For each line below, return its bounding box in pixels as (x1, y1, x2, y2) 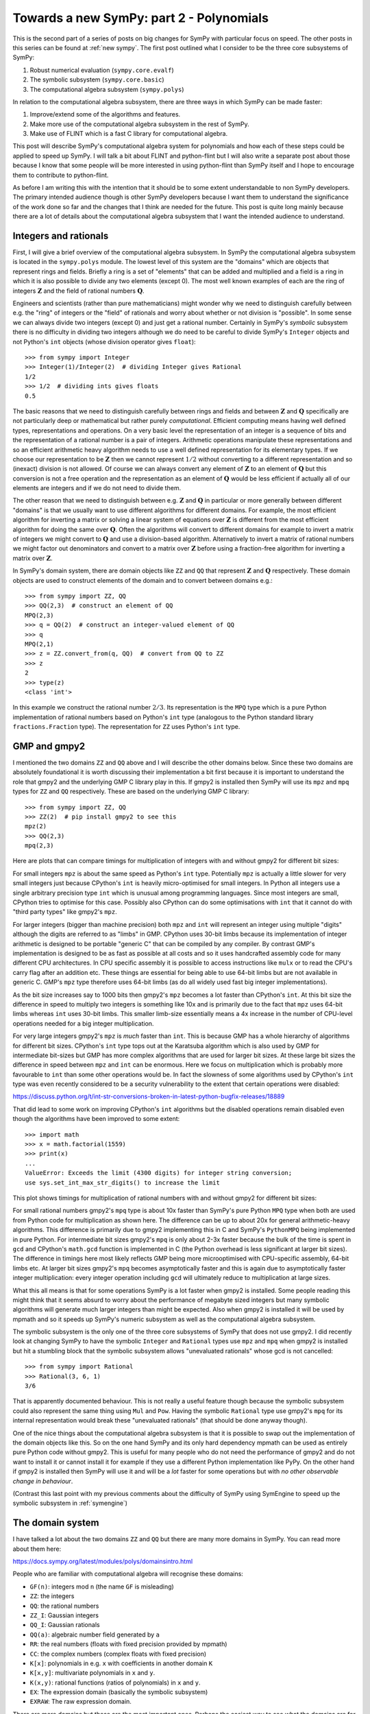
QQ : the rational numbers (29, 1602, 99, 1610)
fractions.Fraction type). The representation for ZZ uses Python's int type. (12, 723, 241, 731)
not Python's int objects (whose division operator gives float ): (12, 337, 196, 346)
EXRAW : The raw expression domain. (29, 1698, 132, 1706)
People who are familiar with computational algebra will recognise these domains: (12, 1570, 243, 1578)
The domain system (12, 1517, 99, 1529)
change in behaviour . (12, 1477, 73, 1485)
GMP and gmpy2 (12, 740, 86, 752)
